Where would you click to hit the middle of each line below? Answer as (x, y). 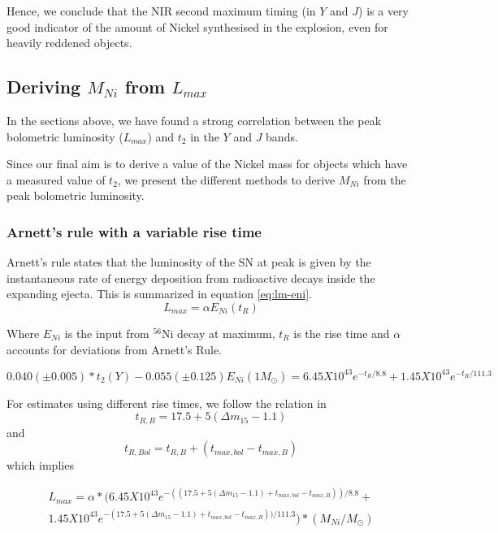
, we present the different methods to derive (226, 179)
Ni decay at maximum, (219, 333)
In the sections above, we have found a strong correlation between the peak (194, 120)
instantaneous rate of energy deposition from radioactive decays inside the (191, 277)
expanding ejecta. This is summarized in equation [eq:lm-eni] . (159, 294)
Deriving (44, 87)
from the (385, 179)
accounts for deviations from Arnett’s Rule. (114, 349)
